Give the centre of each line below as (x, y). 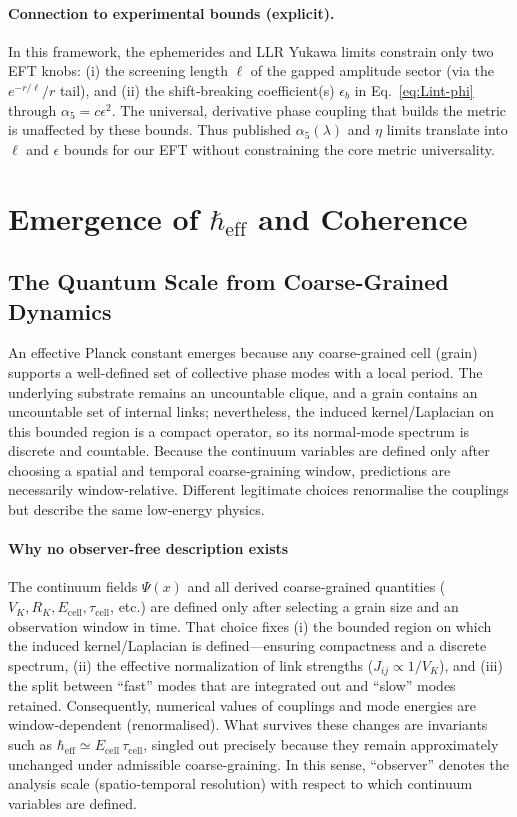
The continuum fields (73, 586)
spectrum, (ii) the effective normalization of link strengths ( (191, 664)
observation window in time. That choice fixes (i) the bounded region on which (250, 625)
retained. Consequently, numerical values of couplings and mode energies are (242, 704)
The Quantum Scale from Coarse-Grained (228, 281)
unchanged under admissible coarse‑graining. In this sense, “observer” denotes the (258, 763)
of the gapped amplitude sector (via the (372, 70)
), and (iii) (471, 664)
